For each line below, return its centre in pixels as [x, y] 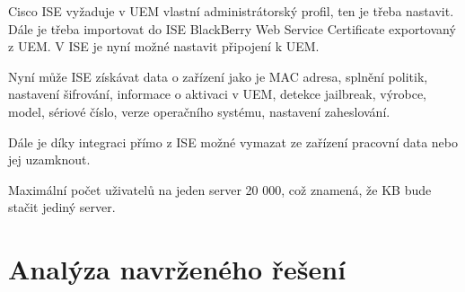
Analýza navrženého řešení [177, 269]
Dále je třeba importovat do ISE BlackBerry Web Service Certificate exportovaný [232, 28]
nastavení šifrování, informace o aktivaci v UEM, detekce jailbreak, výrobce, [218, 94]
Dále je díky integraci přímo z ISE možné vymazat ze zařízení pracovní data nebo [233, 142]
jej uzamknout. [49, 159]
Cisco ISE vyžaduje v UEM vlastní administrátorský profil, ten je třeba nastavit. [231, 11]
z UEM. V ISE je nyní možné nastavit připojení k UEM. [164, 46]
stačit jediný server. [62, 207]
